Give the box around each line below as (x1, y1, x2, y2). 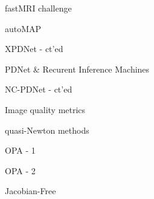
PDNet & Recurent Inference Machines (5, 62, 150, 75)
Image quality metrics (5, 103, 86, 116)
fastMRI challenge (5, 2, 72, 14)
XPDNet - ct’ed (5, 42, 63, 55)
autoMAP (5, 22, 42, 34)
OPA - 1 (5, 144, 36, 157)
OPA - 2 (5, 164, 36, 177)
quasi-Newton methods (5, 123, 89, 136)
